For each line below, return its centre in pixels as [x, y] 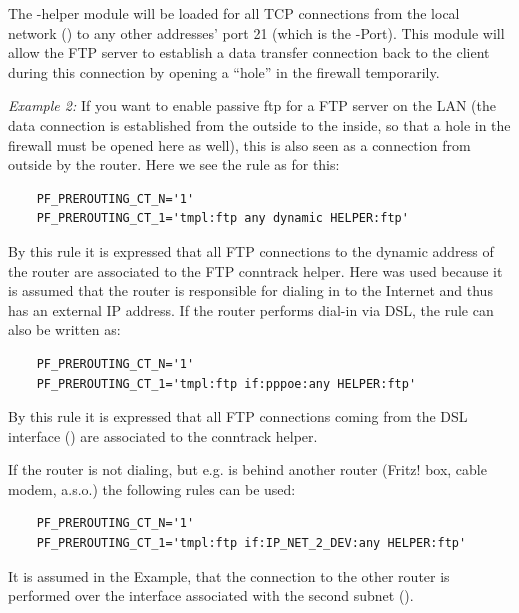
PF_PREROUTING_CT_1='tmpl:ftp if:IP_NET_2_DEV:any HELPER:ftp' [251, 543]
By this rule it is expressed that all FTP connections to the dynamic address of [251, 250]
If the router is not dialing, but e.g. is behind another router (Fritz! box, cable [247, 469]
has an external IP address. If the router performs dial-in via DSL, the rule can [251, 309]
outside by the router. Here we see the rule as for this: [174, 164]
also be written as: [64, 329]
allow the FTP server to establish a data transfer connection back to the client [249, 52]
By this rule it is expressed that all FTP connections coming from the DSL [238, 416]
